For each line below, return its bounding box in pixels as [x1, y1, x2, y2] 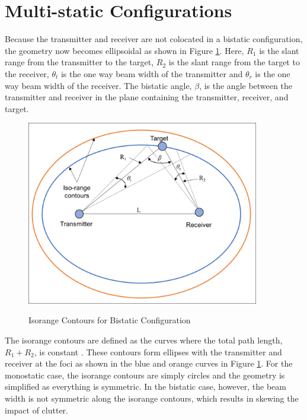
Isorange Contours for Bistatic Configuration [28, 314, 191, 326]
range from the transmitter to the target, [5, 56, 154, 68]
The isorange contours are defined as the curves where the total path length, [5, 333, 283, 346]
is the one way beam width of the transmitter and [60, 67, 243, 79]
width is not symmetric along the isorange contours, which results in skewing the [5, 392, 299, 404]
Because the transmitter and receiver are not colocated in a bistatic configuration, [5, 33, 303, 45]
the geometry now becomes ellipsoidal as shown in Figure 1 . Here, [5, 44, 244, 56]
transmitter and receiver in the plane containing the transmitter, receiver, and [5, 91, 289, 103]
